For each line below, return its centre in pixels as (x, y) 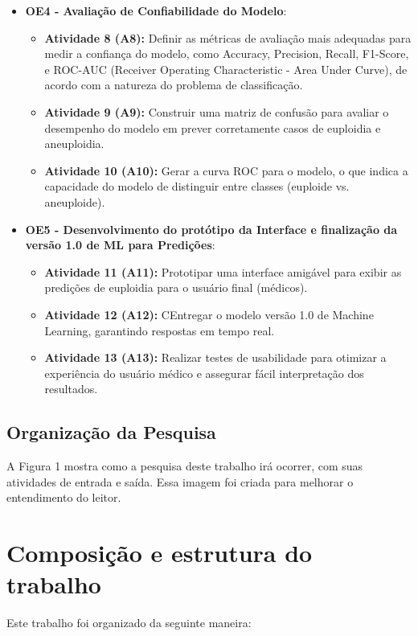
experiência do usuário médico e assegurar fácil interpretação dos (204, 373)
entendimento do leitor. (64, 497)
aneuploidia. (74, 144)
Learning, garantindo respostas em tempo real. (160, 330)
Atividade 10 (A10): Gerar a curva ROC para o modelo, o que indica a (226, 170)
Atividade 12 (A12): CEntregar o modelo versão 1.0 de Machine (209, 314)
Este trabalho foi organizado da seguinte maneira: (129, 623)
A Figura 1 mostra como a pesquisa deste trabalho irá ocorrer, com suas (185, 466)
